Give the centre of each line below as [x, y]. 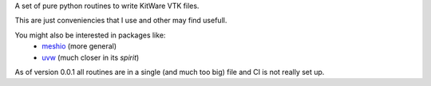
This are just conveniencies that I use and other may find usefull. [121, 21]
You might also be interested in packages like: [90, 35]
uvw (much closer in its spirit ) [91, 57]
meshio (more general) [79, 46]
